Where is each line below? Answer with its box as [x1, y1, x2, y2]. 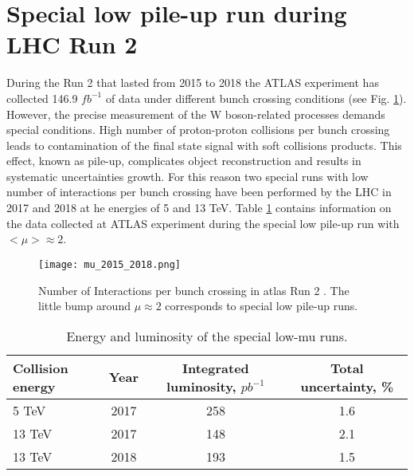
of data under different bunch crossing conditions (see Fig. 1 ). [105, 89, 407, 106]
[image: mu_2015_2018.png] [38, 258, 181, 270]
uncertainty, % [300, 376, 394, 395]
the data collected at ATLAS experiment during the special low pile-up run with [6, 214, 400, 231]
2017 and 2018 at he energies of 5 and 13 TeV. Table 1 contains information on [6, 199, 392, 216]
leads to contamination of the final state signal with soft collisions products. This [6, 136, 402, 153]
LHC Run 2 [6, 28, 138, 61]
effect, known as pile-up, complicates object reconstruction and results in [6, 152, 361, 169]
